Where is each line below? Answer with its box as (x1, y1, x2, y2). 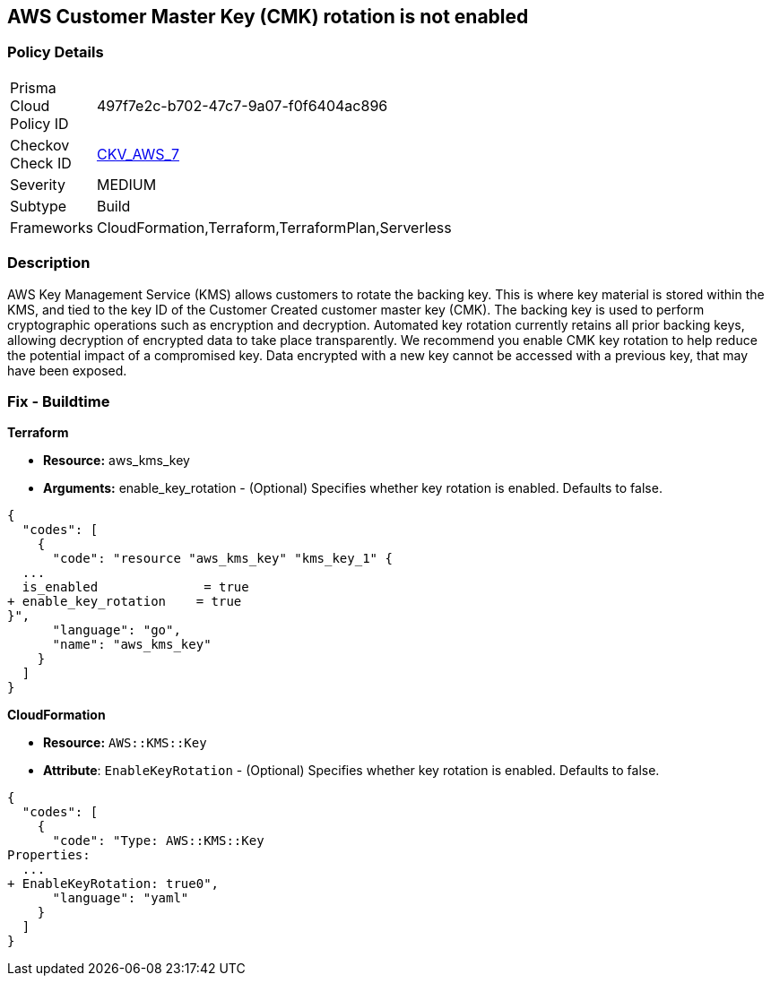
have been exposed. (7, 362, 127, 378)
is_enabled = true (22, 580, 249, 595)
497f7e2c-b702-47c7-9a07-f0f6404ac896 (96, 96, 388, 115)
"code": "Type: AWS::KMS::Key (52, 833, 264, 849)
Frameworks (10, 218, 93, 237)
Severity (10, 175, 65, 194)
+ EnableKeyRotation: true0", (7, 876, 220, 892)
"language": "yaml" (52, 891, 189, 906)
